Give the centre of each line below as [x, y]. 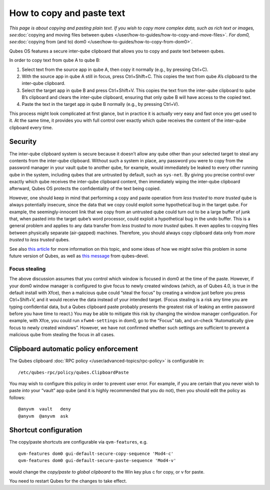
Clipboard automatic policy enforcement [74, 349]
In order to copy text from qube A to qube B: [55, 60]
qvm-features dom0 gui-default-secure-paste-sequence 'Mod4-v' [97, 461]
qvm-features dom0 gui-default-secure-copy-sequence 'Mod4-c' [96, 454]
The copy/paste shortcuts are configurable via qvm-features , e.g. [78, 442]
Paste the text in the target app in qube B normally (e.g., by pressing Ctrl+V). [100, 104]
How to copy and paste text [67, 13]
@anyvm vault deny [44, 409]
